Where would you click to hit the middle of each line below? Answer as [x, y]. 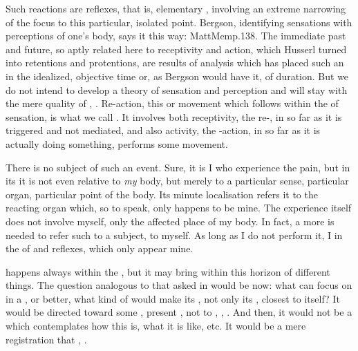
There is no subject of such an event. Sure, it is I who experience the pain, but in [178, 167]
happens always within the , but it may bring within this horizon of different [168, 271]
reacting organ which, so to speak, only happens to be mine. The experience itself [179, 208]
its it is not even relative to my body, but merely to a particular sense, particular [177, 181]
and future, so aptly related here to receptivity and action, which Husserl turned [176, 49]
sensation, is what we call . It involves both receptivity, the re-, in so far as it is [174, 116]
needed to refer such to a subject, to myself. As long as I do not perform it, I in [174, 235]
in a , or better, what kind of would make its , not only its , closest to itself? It [173, 298]
